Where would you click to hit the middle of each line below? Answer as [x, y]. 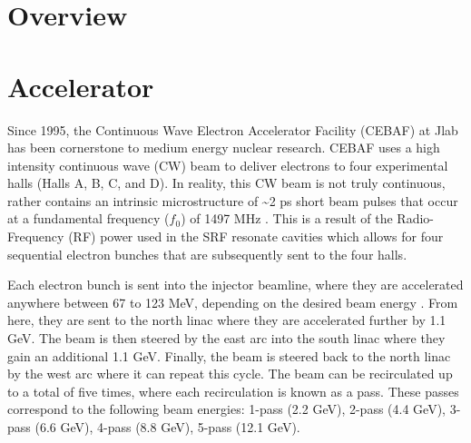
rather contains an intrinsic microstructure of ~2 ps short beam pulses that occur [233, 200]
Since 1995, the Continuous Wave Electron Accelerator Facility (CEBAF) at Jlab [233, 129]
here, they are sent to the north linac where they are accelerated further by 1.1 [227, 320]
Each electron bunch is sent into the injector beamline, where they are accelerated [235, 285]
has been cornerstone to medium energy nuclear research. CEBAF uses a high [224, 148]
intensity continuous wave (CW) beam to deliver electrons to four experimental [228, 165]
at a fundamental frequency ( [88, 218]
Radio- [416, 218]
